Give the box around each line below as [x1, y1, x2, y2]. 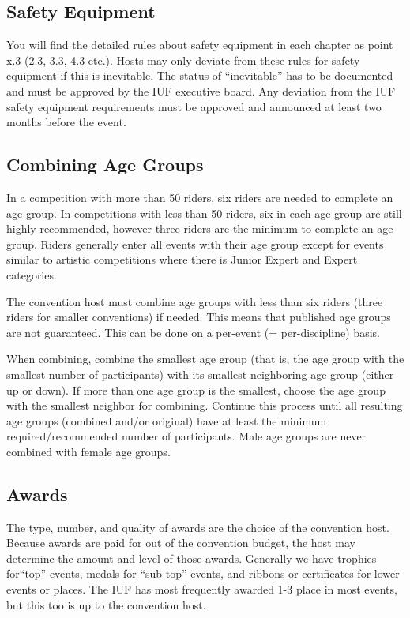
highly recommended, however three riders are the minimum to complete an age [6, 220, 393, 237]
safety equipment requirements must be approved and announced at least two [6, 98, 382, 114]
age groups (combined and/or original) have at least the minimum [6, 412, 327, 429]
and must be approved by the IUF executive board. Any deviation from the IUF [6, 82, 396, 99]
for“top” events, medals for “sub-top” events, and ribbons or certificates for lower [6, 565, 400, 582]
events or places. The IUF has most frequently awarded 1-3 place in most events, [6, 581, 397, 597]
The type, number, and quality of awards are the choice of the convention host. [6, 519, 389, 535]
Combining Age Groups [6, 152, 204, 177]
